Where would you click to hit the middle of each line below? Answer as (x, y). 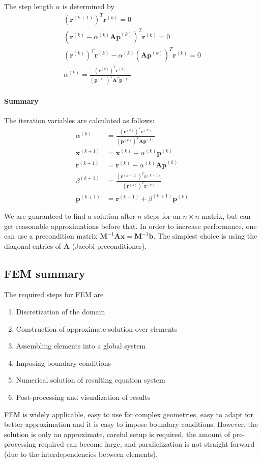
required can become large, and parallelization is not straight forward (147, 444)
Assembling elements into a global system (81, 346)
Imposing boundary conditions (63, 363)
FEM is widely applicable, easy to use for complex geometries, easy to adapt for (129, 414)
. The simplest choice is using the (205, 236)
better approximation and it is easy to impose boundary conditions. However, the (131, 424)
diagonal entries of (33, 245)
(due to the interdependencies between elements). (81, 454)
